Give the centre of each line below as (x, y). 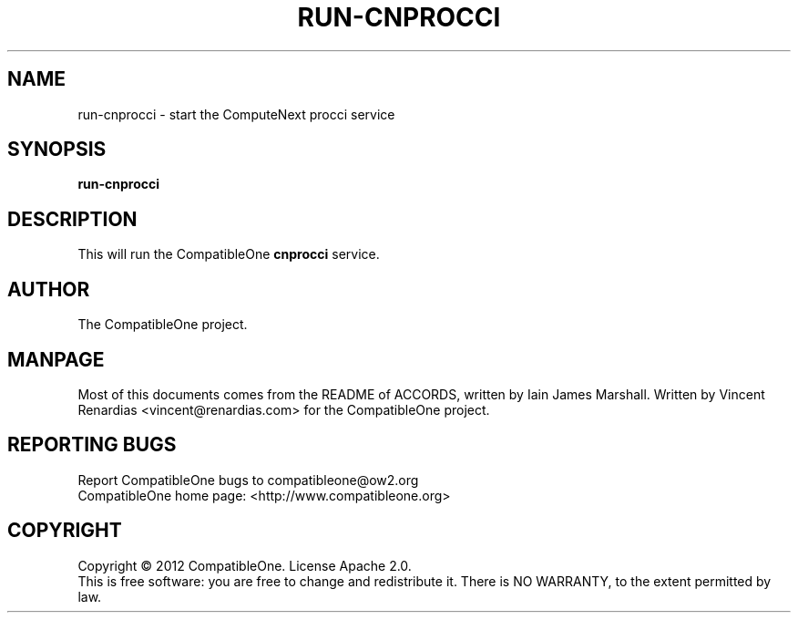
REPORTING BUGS (92, 445)
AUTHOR (49, 289)
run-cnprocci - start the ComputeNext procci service (236, 114)
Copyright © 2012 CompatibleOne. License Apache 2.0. (245, 565)
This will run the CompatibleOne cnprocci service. (229, 254)
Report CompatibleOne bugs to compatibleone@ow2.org (248, 480)
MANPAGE (56, 359)
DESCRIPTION (72, 219)
